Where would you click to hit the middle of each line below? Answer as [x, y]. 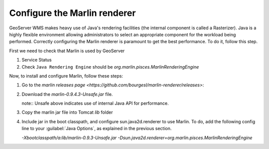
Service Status [37, 60]
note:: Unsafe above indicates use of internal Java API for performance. [95, 103]
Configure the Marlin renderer [72, 13]
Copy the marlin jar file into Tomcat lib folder [67, 112]
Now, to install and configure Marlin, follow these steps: [66, 76]
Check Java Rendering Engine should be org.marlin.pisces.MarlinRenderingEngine [110, 67]
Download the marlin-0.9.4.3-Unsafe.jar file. [67, 94]
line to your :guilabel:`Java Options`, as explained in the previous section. [97, 129]
